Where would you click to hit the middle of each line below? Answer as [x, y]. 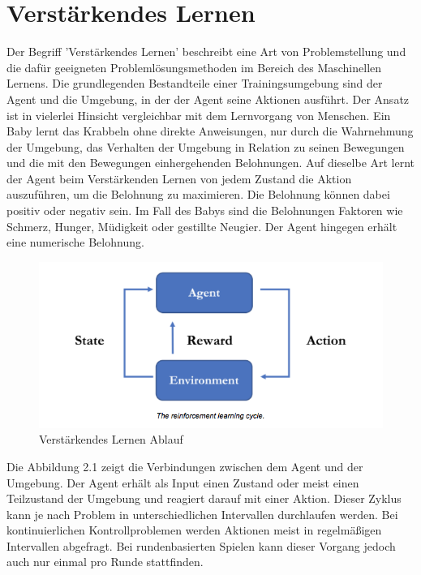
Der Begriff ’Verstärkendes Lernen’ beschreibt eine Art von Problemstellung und [206, 51]
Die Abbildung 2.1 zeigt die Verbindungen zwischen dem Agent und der [185, 466]
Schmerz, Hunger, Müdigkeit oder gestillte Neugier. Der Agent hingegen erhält [202, 226]
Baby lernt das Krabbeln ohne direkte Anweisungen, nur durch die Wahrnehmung [210, 131]
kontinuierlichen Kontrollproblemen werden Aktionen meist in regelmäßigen [194, 530]
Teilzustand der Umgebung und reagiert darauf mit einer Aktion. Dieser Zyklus [204, 498]
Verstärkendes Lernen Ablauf [111, 439]
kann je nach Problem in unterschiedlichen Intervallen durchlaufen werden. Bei [202, 514]
